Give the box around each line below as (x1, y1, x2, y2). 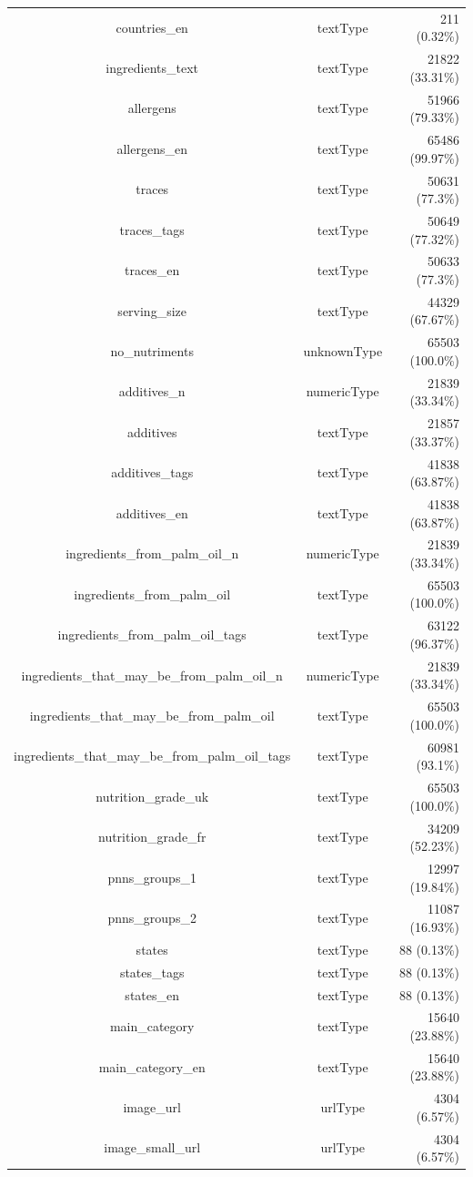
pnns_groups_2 (107, 908, 196, 927)
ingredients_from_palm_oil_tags (57, 625, 247, 644)
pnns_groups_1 (107, 867, 196, 886)
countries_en (116, 17, 188, 36)
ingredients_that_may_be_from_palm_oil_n (21, 665, 283, 684)
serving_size (117, 301, 186, 320)
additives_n (118, 382, 186, 401)
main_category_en (98, 1057, 206, 1076)
